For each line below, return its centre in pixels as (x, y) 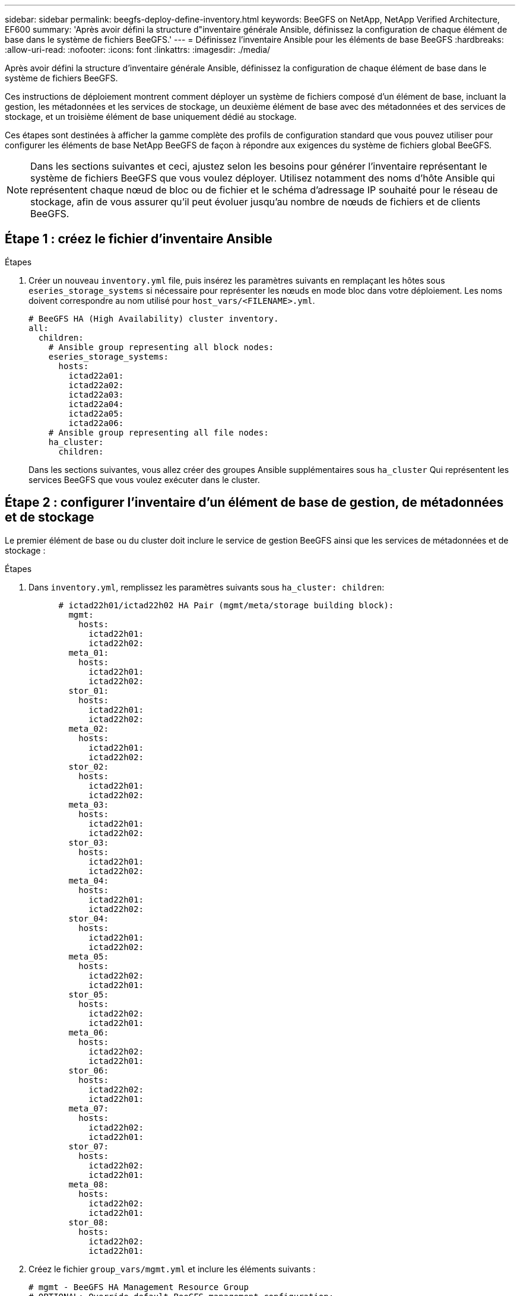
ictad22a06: (96, 423)
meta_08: (88, 1184)
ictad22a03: (96, 394)
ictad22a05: (96, 413)
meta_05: (88, 956)
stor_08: (88, 1222)
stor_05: (88, 994)
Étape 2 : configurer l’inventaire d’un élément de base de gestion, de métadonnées (254, 503)
